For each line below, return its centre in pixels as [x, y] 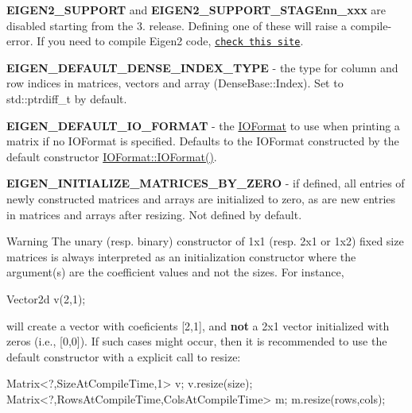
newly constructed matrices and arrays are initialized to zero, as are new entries [201, 199]
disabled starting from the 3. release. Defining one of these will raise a [177, 25]
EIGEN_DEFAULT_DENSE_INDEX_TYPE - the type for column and [202, 67]
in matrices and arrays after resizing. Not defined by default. [154, 214]
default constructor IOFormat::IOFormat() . [112, 156]
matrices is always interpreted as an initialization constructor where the [181, 256]
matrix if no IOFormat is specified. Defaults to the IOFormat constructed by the [203, 141]
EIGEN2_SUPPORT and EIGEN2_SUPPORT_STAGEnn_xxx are [196, 10]
